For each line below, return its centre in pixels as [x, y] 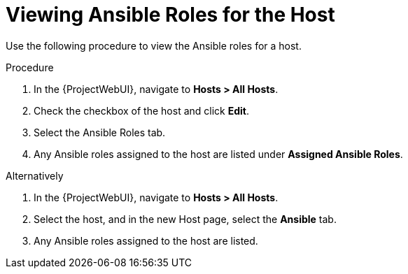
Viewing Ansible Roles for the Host [170, 15]
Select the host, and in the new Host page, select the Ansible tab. [185, 219]
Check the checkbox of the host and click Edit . [141, 110]
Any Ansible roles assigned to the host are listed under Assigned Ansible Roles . [218, 154]
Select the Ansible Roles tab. [100, 132]
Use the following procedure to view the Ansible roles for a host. [154, 45]
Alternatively [35, 175]
